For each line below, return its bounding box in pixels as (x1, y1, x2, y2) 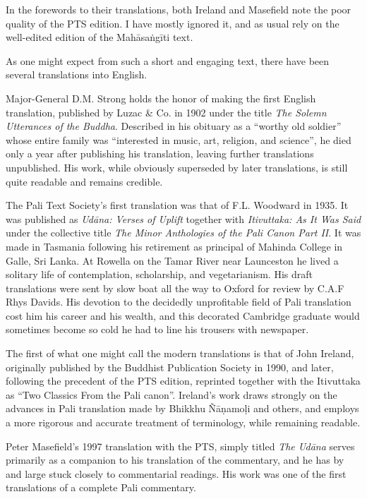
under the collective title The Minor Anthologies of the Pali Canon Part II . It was (6, 225, 361, 240)
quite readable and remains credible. (6, 174, 163, 188)
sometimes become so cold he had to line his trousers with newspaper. (6, 322, 309, 337)
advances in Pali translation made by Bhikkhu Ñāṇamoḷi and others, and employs (6, 401, 359, 416)
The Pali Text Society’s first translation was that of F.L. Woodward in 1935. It (6, 198, 349, 212)
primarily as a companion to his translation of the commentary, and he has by (6, 452, 344, 467)
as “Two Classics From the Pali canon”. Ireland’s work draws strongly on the (6, 387, 337, 402)
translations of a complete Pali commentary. (6, 480, 196, 495)
